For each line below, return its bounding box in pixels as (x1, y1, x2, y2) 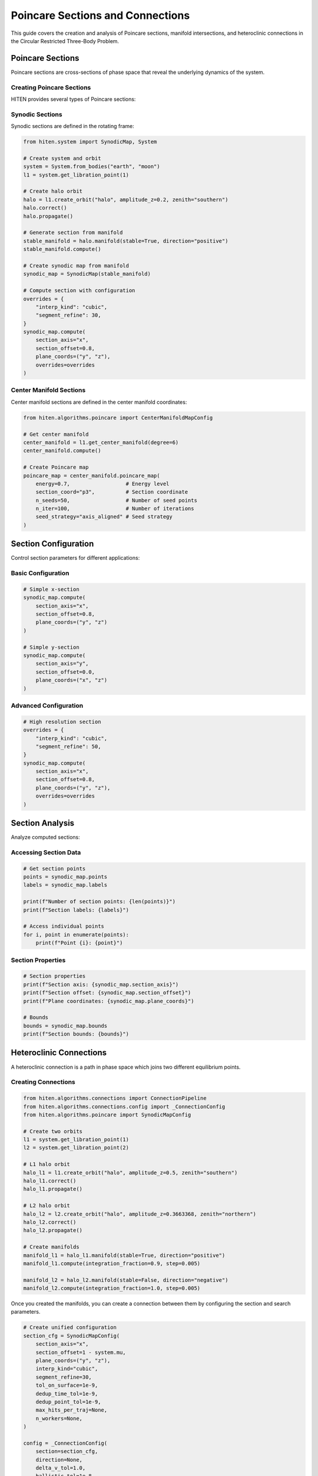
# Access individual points (23, 923, 104, 930)
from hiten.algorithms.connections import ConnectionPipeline (23, 1095, 207, 1102)
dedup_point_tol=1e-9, (35, 1398, 101, 1405)
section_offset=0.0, (35, 668, 95, 675)
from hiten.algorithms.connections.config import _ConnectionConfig (23, 1103, 226, 1110)
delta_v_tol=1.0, (35, 1465, 86, 1471)
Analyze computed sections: (11, 834, 80, 841)
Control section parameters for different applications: (11, 554, 140, 561)
